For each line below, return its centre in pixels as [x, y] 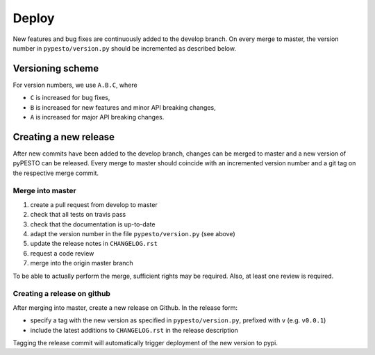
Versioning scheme [56, 68]
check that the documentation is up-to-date [93, 224]
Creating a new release [64, 137]
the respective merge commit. [56, 173]
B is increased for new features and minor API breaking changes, [123, 107]
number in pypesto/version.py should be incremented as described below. [124, 48]
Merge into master [44, 191]
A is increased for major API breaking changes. [97, 117]
